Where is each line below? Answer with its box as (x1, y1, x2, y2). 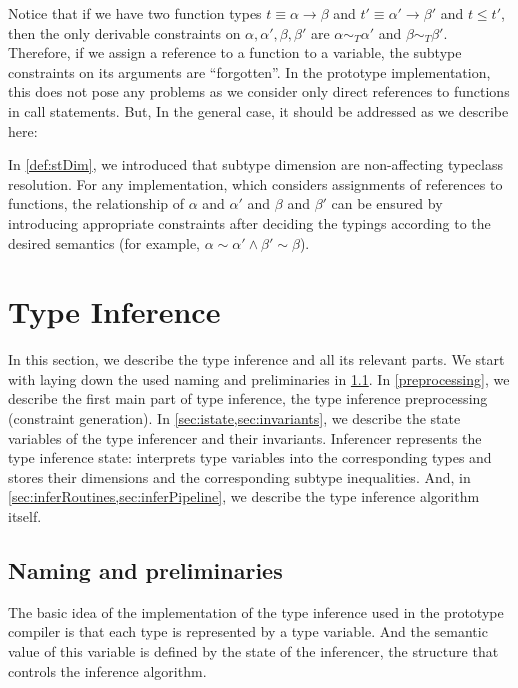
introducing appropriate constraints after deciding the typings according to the (8, 212, 491, 233)
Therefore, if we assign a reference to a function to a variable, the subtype (8, 42, 462, 63)
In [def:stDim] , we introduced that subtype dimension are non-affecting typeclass (8, 154, 503, 175)
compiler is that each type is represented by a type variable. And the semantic (8, 621, 488, 642)
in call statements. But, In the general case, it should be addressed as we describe (8, 100, 509, 121)
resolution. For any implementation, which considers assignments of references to (8, 173, 503, 194)
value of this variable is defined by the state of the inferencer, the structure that (8, 640, 499, 661)
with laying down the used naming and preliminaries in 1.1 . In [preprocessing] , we (8, 368, 510, 389)
